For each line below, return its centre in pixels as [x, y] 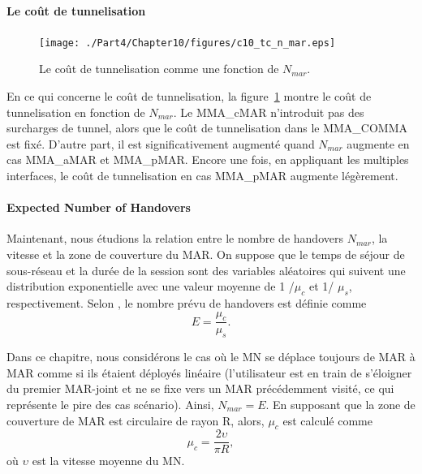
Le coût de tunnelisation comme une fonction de [159, 69]
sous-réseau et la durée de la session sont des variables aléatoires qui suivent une [206, 270]
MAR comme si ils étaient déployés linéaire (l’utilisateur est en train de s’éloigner [209, 372]
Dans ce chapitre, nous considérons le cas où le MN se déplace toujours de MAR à [211, 357]
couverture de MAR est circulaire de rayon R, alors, [136, 420]
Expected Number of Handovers [99, 207]
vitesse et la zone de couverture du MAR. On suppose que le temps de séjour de [206, 254]
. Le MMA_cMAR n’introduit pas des [269, 112]
